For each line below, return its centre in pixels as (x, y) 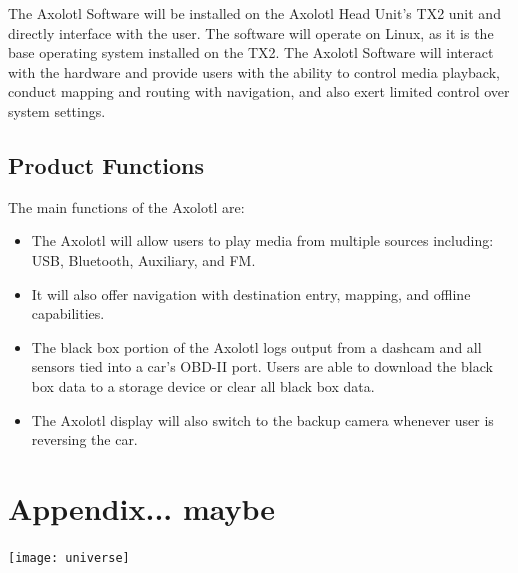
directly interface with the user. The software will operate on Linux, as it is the (251, 32)
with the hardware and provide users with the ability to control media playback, (254, 71)
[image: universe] (69, 557)
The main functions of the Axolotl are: (126, 206)
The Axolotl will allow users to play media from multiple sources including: (262, 240)
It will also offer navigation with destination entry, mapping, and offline (251, 293)
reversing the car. (84, 439)
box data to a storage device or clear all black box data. (203, 385)
